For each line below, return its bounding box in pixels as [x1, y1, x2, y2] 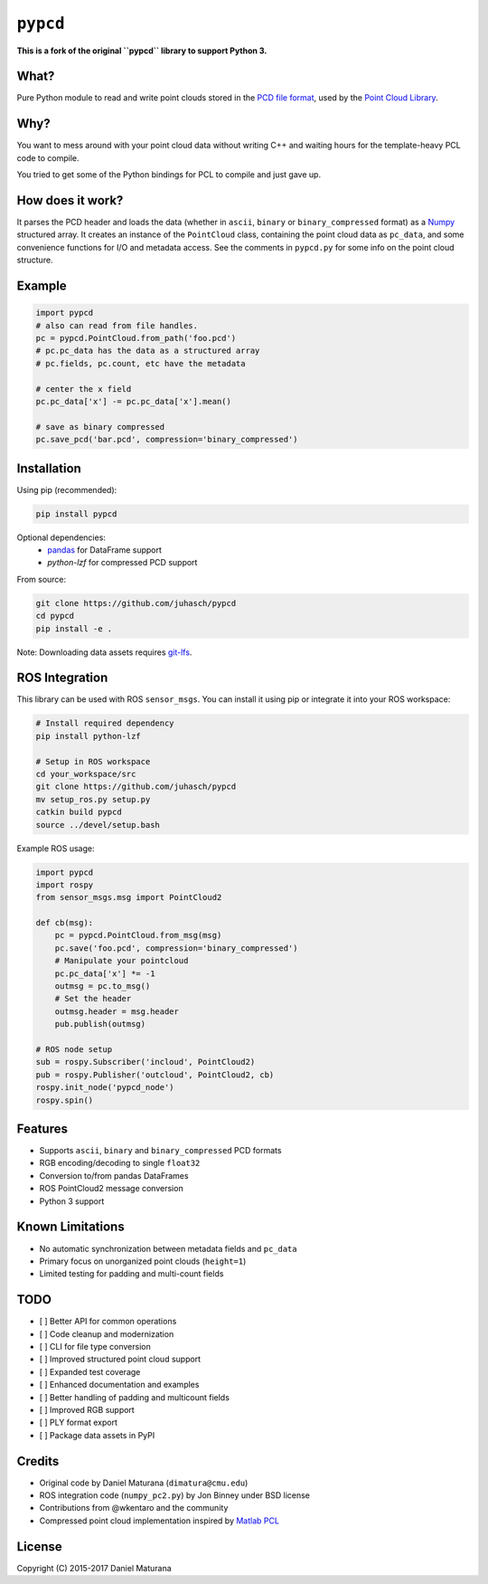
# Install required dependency [35, 718, 175, 728]
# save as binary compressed [35, 422, 165, 432]
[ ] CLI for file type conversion [39, 1341, 151, 1352]
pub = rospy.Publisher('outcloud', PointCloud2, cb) [35, 1069, 275, 1080]
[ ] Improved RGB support [39, 1404, 135, 1415]
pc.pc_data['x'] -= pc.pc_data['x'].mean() [35, 396, 232, 406]
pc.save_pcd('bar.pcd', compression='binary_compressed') [35, 434, 298, 445]
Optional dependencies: [16, 532, 106, 543]
